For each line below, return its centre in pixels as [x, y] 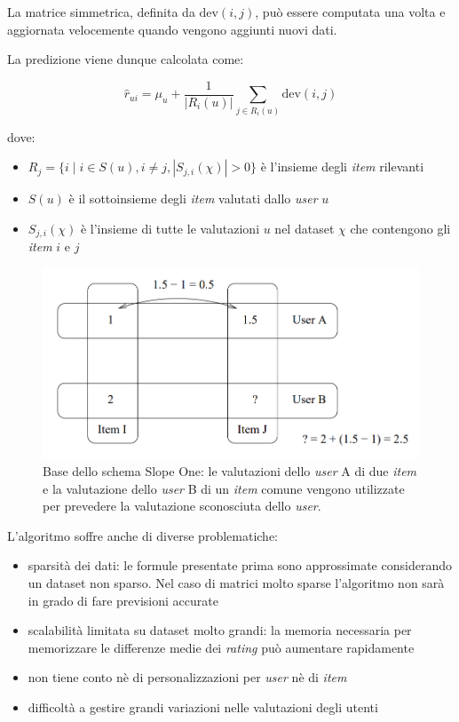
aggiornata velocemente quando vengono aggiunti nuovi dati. [172, 29]
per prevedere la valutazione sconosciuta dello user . [182, 506]
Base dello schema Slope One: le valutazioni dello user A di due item [230, 470]
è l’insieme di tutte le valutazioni [170, 228]
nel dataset [305, 228]
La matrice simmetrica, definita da [101, 12]
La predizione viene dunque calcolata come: [126, 59]
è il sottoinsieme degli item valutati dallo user [193, 198]
